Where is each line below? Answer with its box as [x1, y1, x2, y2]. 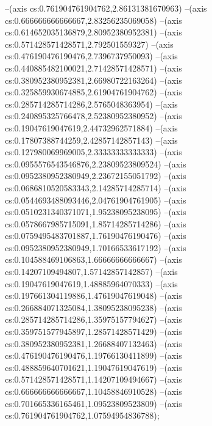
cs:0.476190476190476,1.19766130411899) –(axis [5, 349, 182, 362]
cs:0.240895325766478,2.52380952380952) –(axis [5, 109, 182, 122]
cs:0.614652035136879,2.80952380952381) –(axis [5, 26, 182, 39]
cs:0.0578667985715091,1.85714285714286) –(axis [5, 217, 186, 230]
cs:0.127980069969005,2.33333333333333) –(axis [5, 145, 182, 158]
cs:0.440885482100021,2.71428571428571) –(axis [5, 61, 182, 74]
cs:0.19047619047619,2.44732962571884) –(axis [5, 121, 178, 134]
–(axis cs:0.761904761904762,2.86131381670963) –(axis [5, 2, 207, 14]
